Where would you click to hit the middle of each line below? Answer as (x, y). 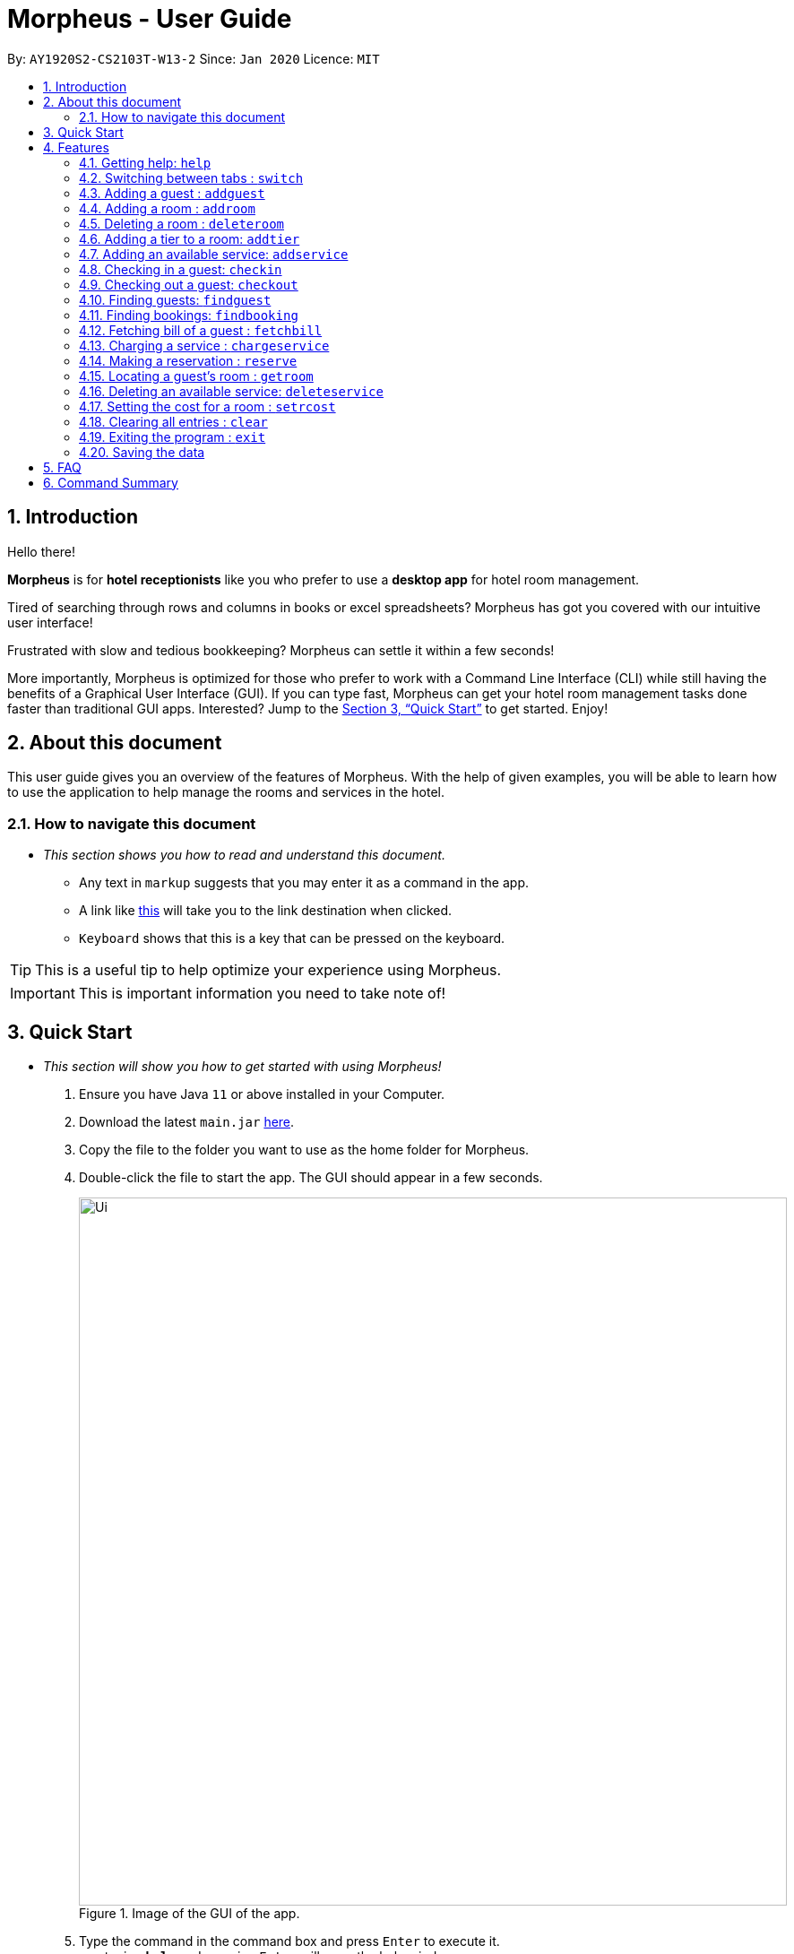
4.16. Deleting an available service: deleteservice (231, 391)
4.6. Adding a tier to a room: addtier (190, 238)
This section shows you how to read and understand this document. (244, 855)
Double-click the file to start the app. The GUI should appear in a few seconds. (311, 1178)
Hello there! (41, 551)
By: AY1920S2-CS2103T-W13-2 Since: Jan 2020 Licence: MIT (194, 58)
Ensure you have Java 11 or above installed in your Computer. (262, 1094)
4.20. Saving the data (142, 452)
